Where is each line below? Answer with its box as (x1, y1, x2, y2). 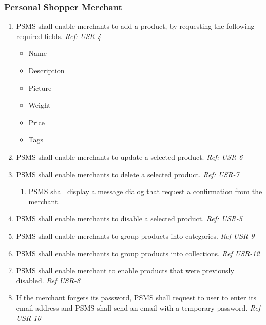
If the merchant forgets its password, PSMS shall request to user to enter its (16, 292, 257, 303)
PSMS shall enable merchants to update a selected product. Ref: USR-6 (16, 151, 243, 162)
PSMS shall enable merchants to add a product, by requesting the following (16, 21, 255, 31)
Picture (28, 82, 52, 93)
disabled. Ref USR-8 (16, 275, 81, 285)
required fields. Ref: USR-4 (16, 30, 101, 41)
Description (28, 65, 65, 75)
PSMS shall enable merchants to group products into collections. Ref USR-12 (16, 247, 260, 258)
